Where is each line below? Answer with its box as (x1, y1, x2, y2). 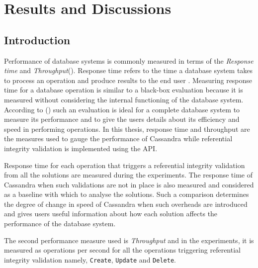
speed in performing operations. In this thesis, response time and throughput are (4, 123, 250, 134)
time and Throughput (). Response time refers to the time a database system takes (4, 65, 253, 76)
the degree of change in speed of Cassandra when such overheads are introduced (4, 198, 248, 209)
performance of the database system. (4, 218, 116, 229)
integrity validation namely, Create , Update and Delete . (4, 254, 176, 265)
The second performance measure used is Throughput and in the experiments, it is (4, 235, 254, 245)
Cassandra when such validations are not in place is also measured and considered (4, 179, 254, 189)
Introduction (4, 32, 71, 47)
